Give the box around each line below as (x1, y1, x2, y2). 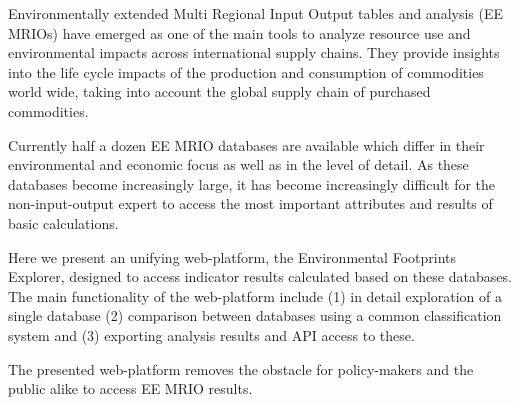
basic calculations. (8, 212, 119, 233)
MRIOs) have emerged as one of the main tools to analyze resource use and (8, 22, 471, 43)
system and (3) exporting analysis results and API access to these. (8, 324, 415, 345)
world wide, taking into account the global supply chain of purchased (8, 81, 431, 102)
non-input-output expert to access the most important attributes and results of (8, 193, 493, 214)
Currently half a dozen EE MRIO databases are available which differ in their (8, 134, 485, 155)
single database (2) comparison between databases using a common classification (8, 305, 502, 326)
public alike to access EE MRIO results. (8, 378, 253, 399)
